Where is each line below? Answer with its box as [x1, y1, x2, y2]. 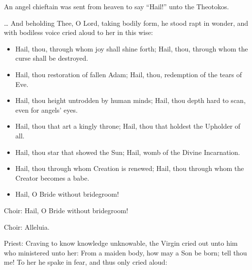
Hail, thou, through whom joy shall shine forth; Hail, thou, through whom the [15, 43, 248, 53]
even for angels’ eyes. [15, 104, 78, 115]
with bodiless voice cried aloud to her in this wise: [4, 27, 153, 37]
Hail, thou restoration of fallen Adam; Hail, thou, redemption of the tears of [15, 69, 242, 79]
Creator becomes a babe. [15, 172, 89, 183]
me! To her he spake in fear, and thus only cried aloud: [4, 257, 168, 267]
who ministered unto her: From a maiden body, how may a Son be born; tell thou [4, 247, 247, 257]
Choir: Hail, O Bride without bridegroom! [4, 205, 128, 215]
